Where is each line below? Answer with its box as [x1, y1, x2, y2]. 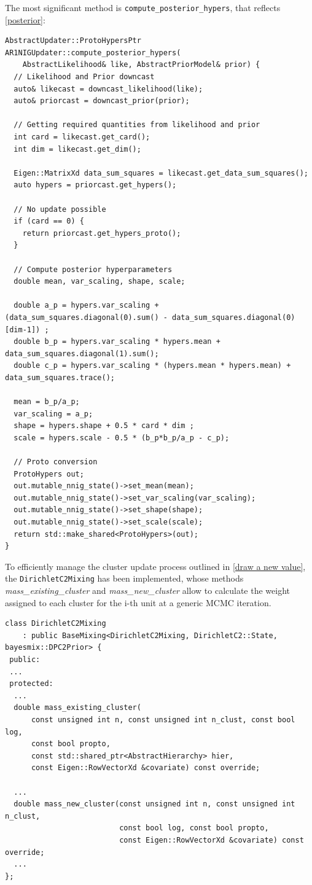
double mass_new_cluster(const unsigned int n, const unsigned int [14, 800, 295, 809]
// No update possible [14, 205, 106, 214]
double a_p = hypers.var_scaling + [14, 301, 159, 310]
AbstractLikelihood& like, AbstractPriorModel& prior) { [22, 60, 260, 69]
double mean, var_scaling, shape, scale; [14, 277, 185, 286]
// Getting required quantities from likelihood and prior [14, 120, 260, 130]
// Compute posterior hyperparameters [14, 265, 173, 274]
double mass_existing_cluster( [14, 703, 141, 712]
